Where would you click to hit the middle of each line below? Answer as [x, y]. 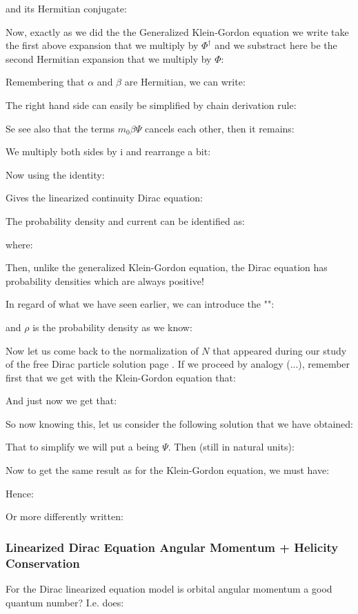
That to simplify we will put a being [82, 447]
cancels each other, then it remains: [219, 128]
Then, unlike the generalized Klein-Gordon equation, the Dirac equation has [167, 267]
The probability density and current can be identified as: [125, 220]
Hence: [20, 493]
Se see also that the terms [60, 128]
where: [19, 244]
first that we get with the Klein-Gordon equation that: [121, 377]
